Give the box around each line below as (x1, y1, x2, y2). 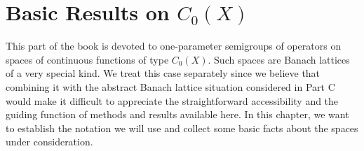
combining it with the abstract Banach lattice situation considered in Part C (6, 79, 335, 94)
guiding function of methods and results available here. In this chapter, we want (6, 107, 349, 122)
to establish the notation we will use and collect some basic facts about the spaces (6, 120, 358, 135)
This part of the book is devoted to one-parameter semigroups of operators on (6, 38, 342, 53)
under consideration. (6, 134, 93, 149)
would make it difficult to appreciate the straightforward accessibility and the (6, 93, 339, 108)
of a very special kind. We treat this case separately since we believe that (6, 66, 321, 80)
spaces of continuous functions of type (6, 52, 169, 66)
